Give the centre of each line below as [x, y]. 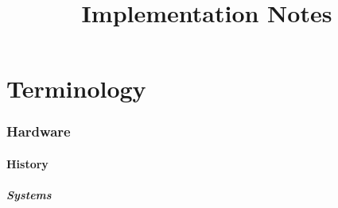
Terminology [76, 89]
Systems [29, 195]
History [27, 164]
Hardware [39, 131]
